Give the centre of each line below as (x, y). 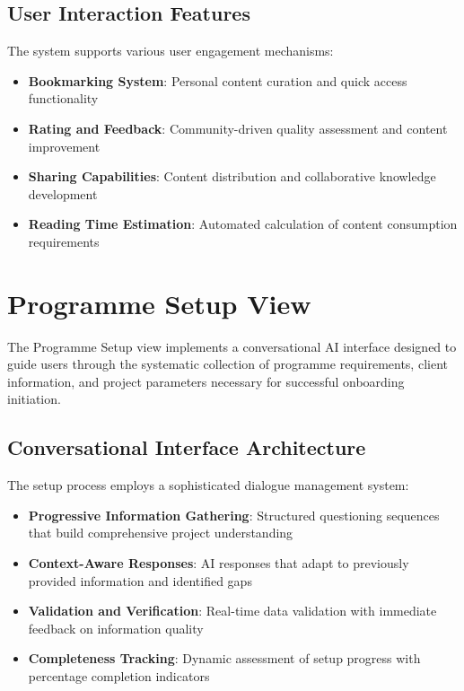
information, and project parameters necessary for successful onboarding (206, 381)
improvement (64, 146)
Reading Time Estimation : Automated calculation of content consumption (243, 224)
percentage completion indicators (119, 676)
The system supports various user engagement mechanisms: (171, 51)
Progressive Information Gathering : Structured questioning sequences (234, 515)
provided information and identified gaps (140, 580)
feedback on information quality (116, 628)
